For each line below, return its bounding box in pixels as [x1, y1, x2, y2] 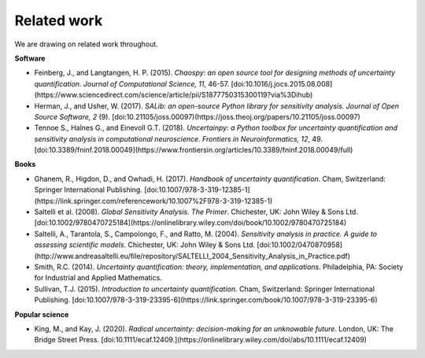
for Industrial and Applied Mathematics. [34, 273, 163, 282]
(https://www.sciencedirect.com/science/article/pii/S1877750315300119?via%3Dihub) [34, 90, 313, 100]
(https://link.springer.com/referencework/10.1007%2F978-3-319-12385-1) [34, 196, 273, 205]
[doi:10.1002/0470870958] [257, 240, 342, 249]
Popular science [14, 309, 69, 319]
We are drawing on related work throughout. [14, 39, 159, 49]
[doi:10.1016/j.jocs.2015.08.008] [231, 79, 333, 88]
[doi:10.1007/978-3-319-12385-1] [144, 185, 251, 194]
